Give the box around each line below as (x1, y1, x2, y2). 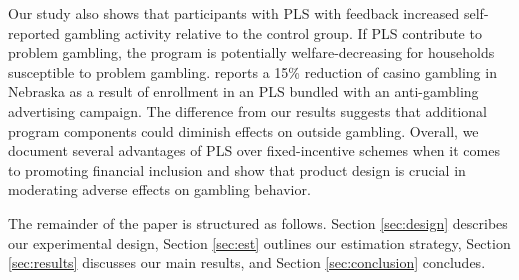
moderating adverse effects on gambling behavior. (8, 179, 311, 200)
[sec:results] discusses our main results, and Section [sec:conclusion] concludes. (8, 252, 486, 273)
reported (8, 22, 60, 43)
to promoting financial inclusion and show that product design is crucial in (8, 159, 466, 180)
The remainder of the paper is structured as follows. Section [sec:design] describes (8, 212, 508, 233)
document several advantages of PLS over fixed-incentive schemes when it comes (8, 140, 500, 161)
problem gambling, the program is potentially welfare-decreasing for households (8, 42, 495, 63)
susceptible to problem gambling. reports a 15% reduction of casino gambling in (8, 61, 497, 82)
